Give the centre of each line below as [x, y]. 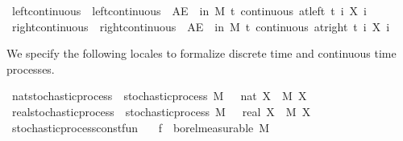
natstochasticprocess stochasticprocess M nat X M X [159, 96]
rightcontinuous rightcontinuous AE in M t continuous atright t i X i [201, 26]
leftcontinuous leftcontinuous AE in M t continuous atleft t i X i [189, 10]
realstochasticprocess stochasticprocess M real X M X [161, 111]
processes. [31, 68]
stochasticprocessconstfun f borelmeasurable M [141, 127]
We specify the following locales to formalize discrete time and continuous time [201, 53]
